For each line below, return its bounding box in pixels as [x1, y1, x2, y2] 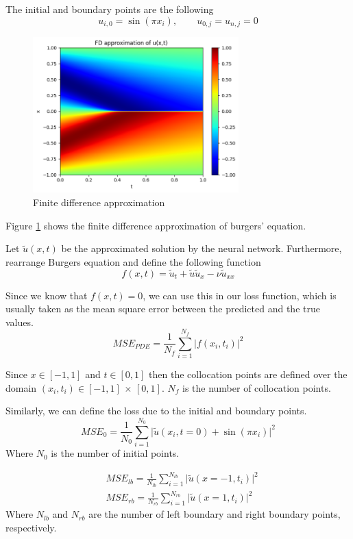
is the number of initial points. [51, 446, 180, 460]
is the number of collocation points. [182, 380, 331, 394]
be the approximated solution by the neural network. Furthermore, [61, 241, 342, 255]
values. [5, 314, 34, 329]
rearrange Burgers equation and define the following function [5, 254, 261, 268]
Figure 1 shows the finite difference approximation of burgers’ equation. [5, 218, 306, 232]
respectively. [5, 520, 57, 534]
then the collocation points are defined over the [149, 366, 348, 381]
